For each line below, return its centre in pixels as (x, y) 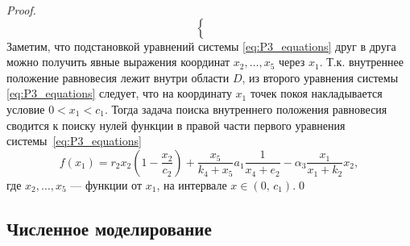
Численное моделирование (109, 228)
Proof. (21, 10)
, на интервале (192, 184)
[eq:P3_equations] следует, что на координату (119, 93)
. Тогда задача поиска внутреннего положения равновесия (246, 108)
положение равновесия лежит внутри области (118, 77)
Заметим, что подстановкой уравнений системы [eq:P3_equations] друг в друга (201, 46)
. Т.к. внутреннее (361, 62)
